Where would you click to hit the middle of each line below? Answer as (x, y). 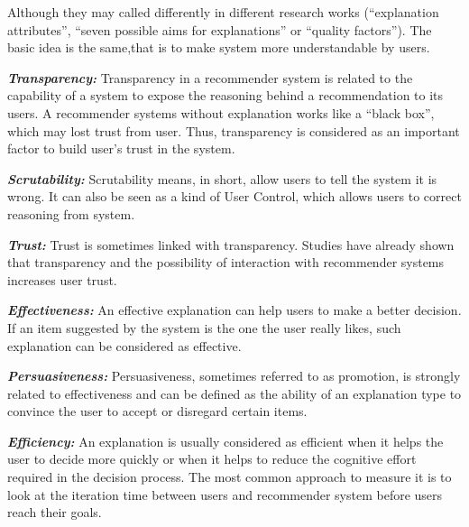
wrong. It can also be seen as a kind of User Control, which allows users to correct (234, 196)
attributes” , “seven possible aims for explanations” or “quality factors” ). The (220, 29)
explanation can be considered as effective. (124, 345)
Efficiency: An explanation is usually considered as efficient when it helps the (225, 441)
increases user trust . (62, 279)
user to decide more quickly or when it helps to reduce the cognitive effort (212, 459)
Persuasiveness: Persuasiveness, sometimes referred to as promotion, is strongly (234, 376)
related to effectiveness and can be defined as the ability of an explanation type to (234, 393)
